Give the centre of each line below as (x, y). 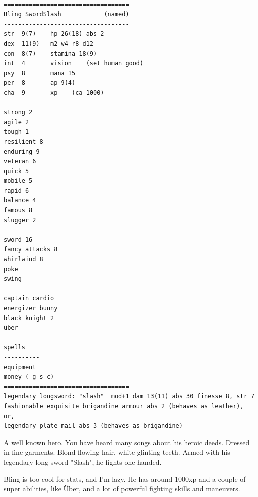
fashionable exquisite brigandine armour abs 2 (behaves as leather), (124, 406)
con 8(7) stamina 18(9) (51, 53)
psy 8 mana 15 (40, 73)
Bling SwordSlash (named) (67, 14)
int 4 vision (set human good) (74, 63)
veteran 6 (20, 161)
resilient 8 (24, 141)
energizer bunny (31, 308)
